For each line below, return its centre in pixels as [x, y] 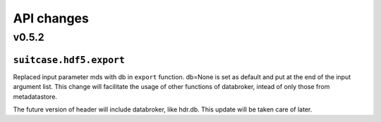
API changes [51, 18]
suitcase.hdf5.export [69, 60]
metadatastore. [35, 96]
